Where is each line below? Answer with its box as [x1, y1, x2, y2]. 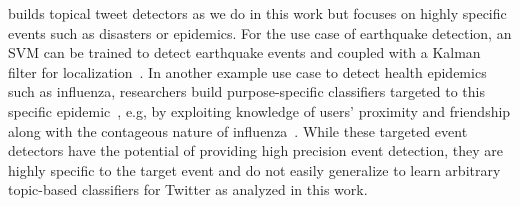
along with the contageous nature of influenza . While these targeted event [8, 120, 468, 141]
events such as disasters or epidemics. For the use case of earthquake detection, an [8, 22, 512, 43]
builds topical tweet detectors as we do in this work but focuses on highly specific [8, 3, 507, 23]
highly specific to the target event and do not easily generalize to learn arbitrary [8, 159, 501, 180]
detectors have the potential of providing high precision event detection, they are [8, 140, 503, 161]
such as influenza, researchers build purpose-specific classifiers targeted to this [8, 81, 485, 102]
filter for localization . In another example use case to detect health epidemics [8, 61, 487, 82]
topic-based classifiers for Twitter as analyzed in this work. [8, 179, 368, 200]
